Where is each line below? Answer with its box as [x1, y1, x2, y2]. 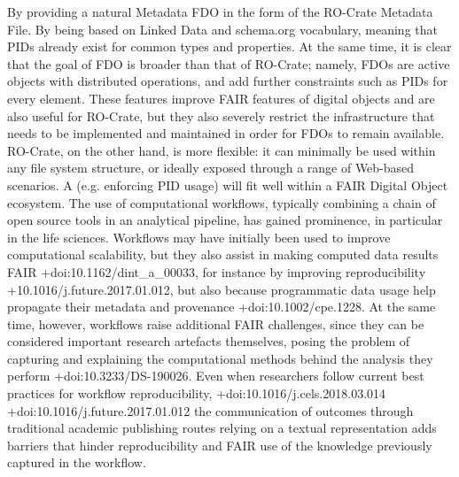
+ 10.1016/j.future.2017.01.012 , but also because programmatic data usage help [7, 280, 436, 298]
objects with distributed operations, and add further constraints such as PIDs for [7, 72, 448, 90]
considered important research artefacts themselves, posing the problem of [7, 332, 410, 350]
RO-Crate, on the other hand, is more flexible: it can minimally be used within [7, 141, 436, 159]
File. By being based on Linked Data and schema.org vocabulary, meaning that [7, 19, 438, 38]
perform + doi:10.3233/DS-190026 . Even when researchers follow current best [7, 366, 424, 385]
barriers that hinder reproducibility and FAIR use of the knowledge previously [7, 435, 432, 454]
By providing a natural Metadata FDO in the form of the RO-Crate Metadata [7, 3, 433, 20]
